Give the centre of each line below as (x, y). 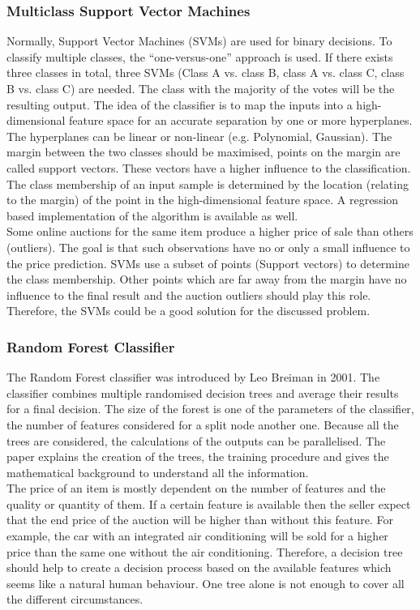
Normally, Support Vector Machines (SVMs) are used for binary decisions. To (199, 41)
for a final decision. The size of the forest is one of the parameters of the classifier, (210, 409)
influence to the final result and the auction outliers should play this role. (189, 294)
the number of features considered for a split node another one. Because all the (203, 424)
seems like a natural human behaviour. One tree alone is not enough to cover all (206, 583)
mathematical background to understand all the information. (158, 472)
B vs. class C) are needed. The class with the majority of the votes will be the (201, 88)
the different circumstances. (75, 599)
